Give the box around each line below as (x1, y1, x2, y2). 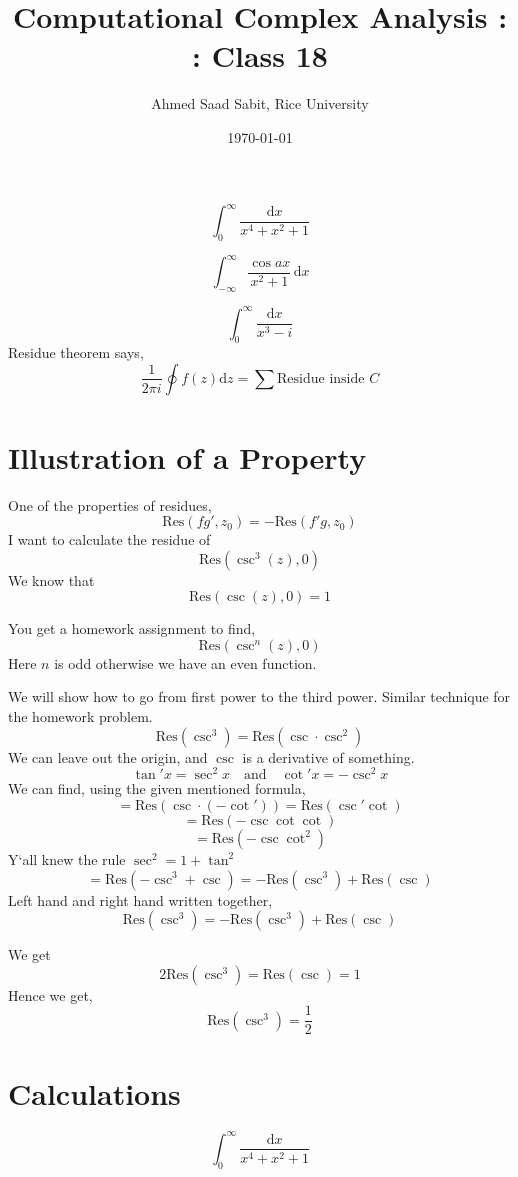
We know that (8, 569, 95, 590)
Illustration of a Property (8, 436, 367, 477)
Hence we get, (8, 984, 93, 1005)
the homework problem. (8, 706, 153, 727)
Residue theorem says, (8, 342, 144, 363)
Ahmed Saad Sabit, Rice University (151, 93, 369, 114)
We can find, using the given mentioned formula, (8, 778, 306, 799)
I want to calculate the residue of (8, 529, 211, 550)
